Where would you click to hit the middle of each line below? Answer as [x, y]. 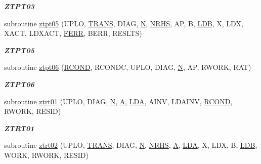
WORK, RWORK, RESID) [46, 155]
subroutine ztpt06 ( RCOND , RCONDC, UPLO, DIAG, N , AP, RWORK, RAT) [128, 67]
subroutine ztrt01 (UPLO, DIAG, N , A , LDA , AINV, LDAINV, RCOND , [118, 101]
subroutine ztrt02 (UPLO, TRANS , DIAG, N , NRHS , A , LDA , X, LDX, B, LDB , [131, 145]
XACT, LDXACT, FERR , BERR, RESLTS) [73, 33]
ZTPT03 [19, 6]
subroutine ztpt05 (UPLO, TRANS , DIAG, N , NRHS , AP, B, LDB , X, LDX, [124, 23]
